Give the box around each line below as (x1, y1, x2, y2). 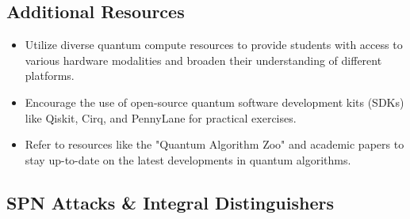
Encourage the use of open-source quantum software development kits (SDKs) (25, 93, 404, 110)
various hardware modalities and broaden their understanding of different (25, 51, 382, 68)
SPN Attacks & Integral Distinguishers (6, 190, 334, 214)
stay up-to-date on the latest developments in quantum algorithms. (25, 151, 351, 168)
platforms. (25, 67, 75, 84)
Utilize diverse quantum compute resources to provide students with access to (25, 36, 403, 53)
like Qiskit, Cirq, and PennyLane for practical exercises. (25, 109, 297, 126)
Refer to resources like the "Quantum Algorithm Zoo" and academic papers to (25, 136, 404, 153)
